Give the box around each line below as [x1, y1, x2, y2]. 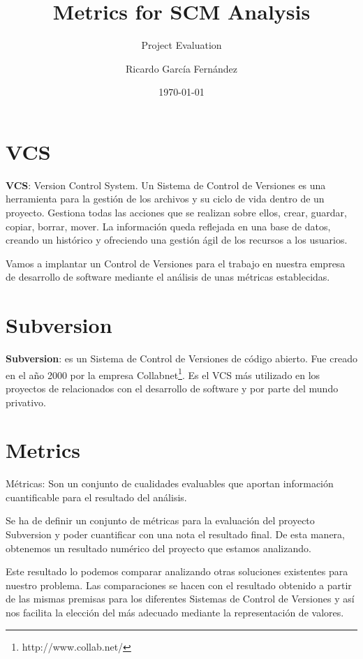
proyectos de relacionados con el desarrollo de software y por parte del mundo [6, 380, 339, 395]
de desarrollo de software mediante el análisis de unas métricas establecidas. [6, 269, 330, 284]
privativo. [6, 394, 47, 409]
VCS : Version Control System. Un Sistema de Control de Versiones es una [6, 177, 326, 192]
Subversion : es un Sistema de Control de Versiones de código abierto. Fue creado [6, 351, 357, 366]
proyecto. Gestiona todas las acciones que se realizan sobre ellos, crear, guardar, [6, 205, 347, 220]
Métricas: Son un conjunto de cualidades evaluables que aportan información [6, 476, 334, 491]
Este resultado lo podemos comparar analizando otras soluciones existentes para [6, 564, 348, 579]
